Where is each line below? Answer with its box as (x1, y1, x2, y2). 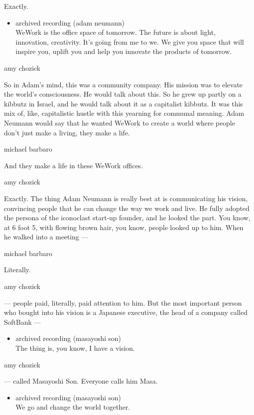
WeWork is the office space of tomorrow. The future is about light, (15, 27, 216, 37)
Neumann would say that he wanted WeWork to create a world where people (4, 117, 235, 128)
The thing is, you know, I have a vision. (15, 343, 135, 353)
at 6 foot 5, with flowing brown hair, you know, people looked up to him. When (4, 222, 244, 232)
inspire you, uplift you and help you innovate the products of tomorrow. (15, 46, 232, 56)
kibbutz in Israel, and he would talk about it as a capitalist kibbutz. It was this (4, 98, 243, 108)
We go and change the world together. (15, 402, 130, 412)
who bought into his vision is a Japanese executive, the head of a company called (4, 307, 248, 317)
